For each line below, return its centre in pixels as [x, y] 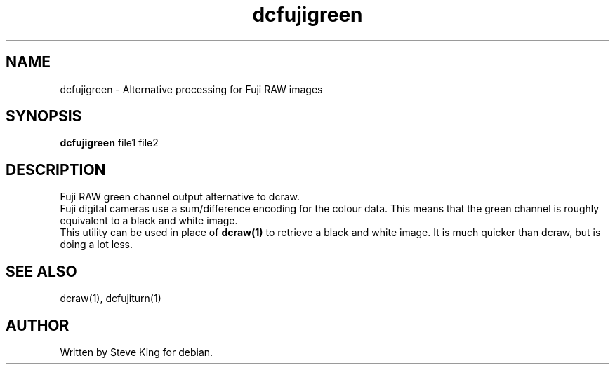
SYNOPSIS [44, 116]
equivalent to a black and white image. [149, 221]
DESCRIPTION [56, 170]
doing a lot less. [97, 245]
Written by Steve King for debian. [137, 352]
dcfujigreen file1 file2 [109, 143]
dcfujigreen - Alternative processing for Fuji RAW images [191, 89]
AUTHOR [38, 325]
